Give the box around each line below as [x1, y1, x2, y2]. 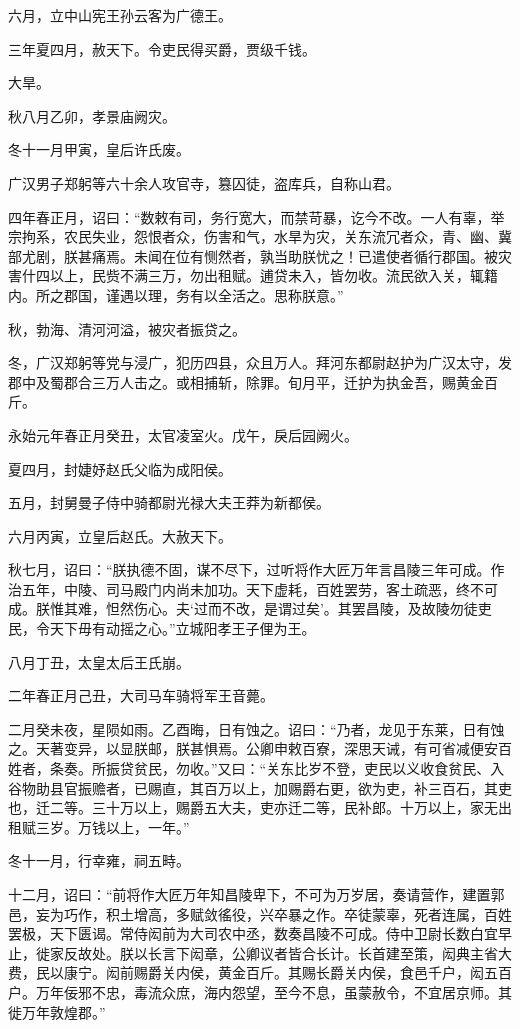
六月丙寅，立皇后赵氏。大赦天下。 [8, 525, 232, 546]
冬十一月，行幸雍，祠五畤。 [8, 850, 190, 871]
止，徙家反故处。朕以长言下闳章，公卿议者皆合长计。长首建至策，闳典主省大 [8, 942, 512, 963]
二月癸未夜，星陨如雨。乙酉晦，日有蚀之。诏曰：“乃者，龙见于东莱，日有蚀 [8, 718, 505, 739]
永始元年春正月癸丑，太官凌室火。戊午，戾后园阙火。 [8, 424, 358, 445]
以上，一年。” [105, 816, 190, 837]
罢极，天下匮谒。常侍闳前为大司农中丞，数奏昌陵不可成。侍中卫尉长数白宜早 [8, 923, 512, 944]
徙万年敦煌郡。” [8, 1001, 106, 1022]
